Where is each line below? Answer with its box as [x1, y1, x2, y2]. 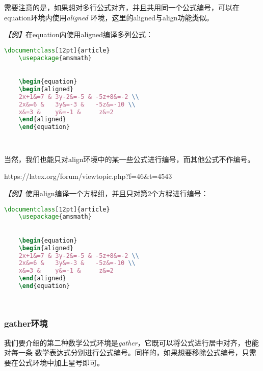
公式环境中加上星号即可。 [18, 357, 104, 367]
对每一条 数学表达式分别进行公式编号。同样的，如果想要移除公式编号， [4, 347, 242, 358]
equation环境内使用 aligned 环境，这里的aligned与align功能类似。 [4, 12, 214, 22]
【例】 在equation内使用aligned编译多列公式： [4, 29, 153, 40]
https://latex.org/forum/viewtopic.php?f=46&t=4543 [4, 171, 172, 181]
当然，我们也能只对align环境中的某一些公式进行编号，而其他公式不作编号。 [4, 153, 255, 164]
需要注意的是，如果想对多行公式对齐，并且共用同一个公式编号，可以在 [4, 2, 240, 12]
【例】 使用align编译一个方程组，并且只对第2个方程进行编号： [4, 188, 208, 198]
